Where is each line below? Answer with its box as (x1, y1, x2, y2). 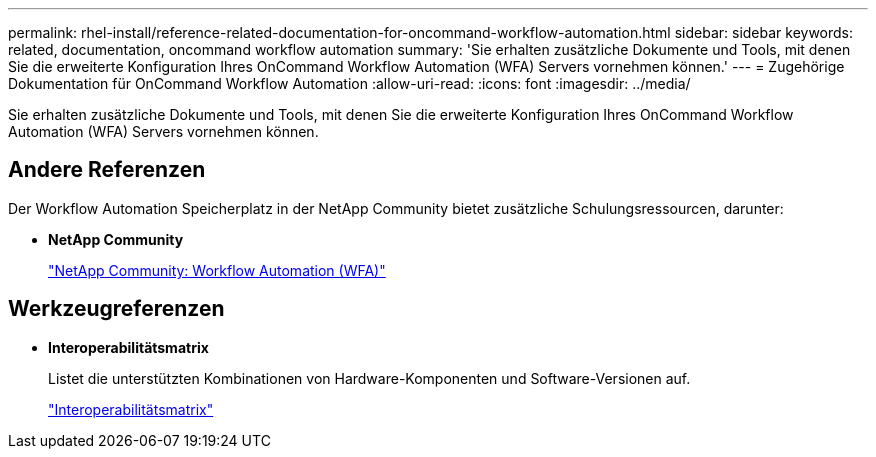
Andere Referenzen (8, 157, 206, 183)
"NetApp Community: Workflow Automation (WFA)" (48, 261, 386, 279)
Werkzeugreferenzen (8, 296, 225, 322)
